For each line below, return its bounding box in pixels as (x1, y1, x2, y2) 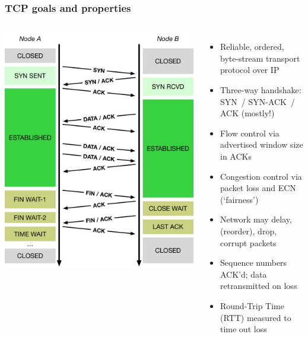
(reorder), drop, (220, 224, 277, 237)
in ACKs (220, 150, 252, 162)
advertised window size (220, 138, 303, 151)
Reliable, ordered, (220, 40, 284, 53)
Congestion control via (220, 170, 302, 182)
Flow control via (220, 126, 280, 139)
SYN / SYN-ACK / (220, 95, 295, 107)
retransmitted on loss (220, 279, 297, 292)
